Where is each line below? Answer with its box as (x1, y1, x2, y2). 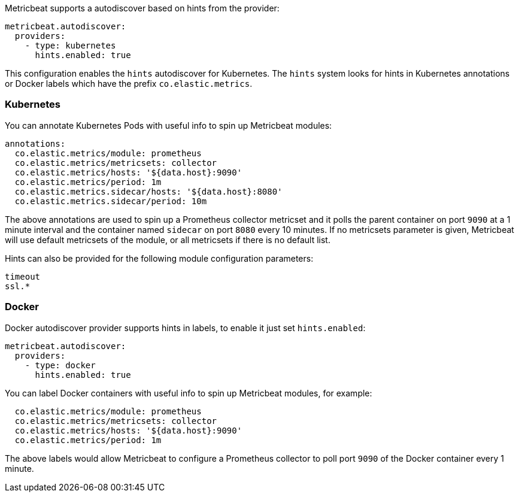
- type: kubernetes (25, 41, 116, 50)
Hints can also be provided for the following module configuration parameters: (5, 253, 314, 263)
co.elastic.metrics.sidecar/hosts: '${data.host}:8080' (14, 186, 283, 196)
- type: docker (25, 360, 96, 370)
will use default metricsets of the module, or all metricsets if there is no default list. (5, 234, 330, 245)
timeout (5, 271, 41, 281)
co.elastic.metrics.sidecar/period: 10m (14, 196, 207, 206)
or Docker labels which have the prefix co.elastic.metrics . (5, 78, 253, 89)
